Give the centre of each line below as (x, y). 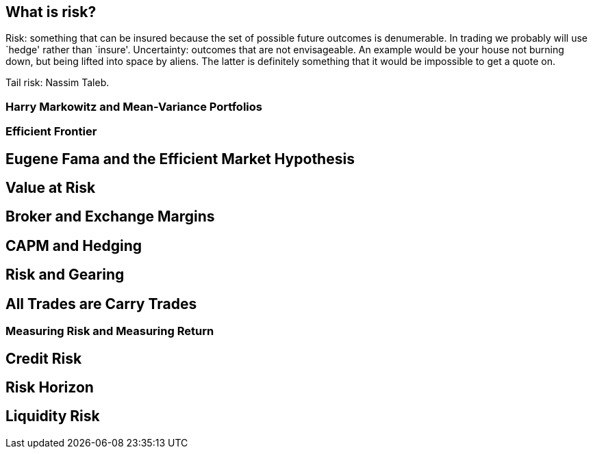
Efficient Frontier (51, 132)
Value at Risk (51, 188)
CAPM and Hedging (74, 245)
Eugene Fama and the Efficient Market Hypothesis (180, 159)
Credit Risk (44, 358)
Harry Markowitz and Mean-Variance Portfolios (134, 106)
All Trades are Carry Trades (101, 304)
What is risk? (51, 12)
